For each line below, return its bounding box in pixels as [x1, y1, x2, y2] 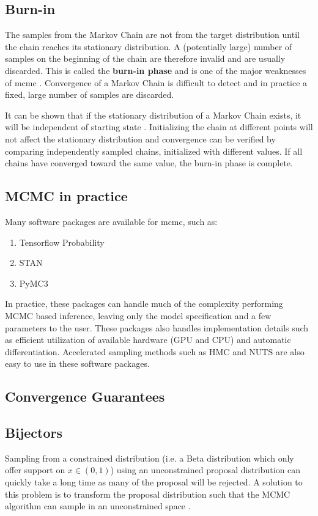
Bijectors [5, 423, 62, 442]
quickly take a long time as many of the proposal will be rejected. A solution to [5, 476, 303, 488]
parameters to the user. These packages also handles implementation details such [5, 321, 309, 334]
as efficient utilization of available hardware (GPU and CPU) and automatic [5, 333, 291, 346]
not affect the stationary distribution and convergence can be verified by [5, 132, 276, 145]
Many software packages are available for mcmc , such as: [5, 215, 218, 227]
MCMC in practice [5, 186, 128, 205]
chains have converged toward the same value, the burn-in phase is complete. [5, 157, 293, 169]
